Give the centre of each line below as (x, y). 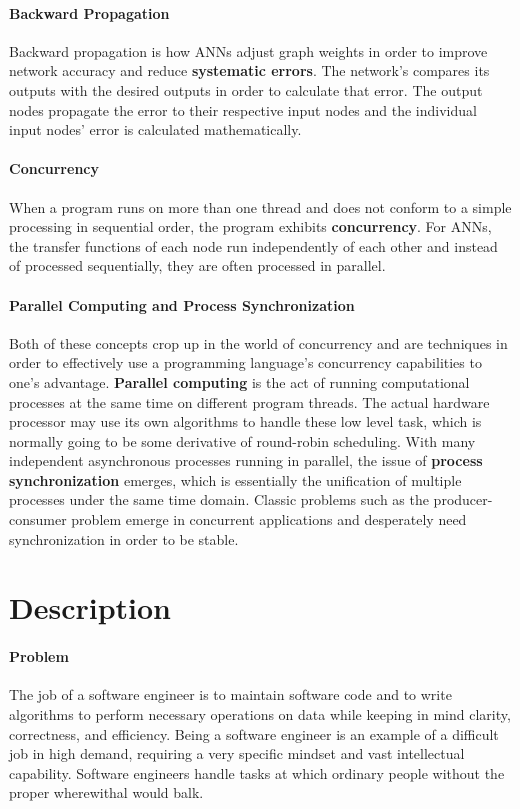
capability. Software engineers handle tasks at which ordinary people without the (257, 772)
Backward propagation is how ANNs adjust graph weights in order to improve (248, 50)
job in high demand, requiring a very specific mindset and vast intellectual (237, 753)
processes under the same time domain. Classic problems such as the (219, 499)
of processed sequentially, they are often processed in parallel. (197, 265)
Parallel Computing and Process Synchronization (182, 304)
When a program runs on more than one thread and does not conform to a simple (260, 206)
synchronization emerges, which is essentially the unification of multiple (235, 479)
